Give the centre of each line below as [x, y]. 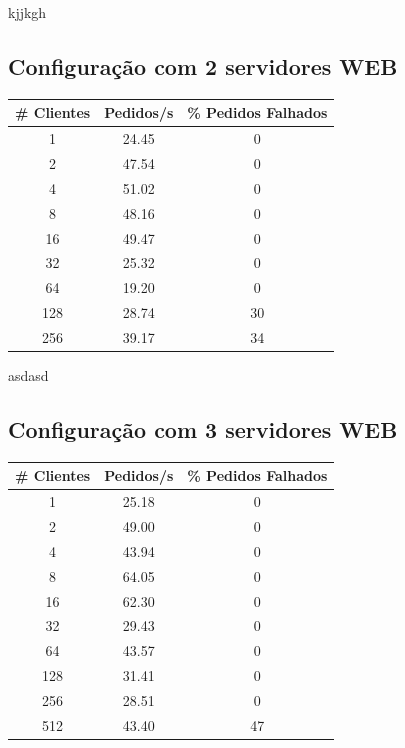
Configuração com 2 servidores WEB [203, 65]
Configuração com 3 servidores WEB [203, 428]
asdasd [28, 374]
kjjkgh [27, 12]
